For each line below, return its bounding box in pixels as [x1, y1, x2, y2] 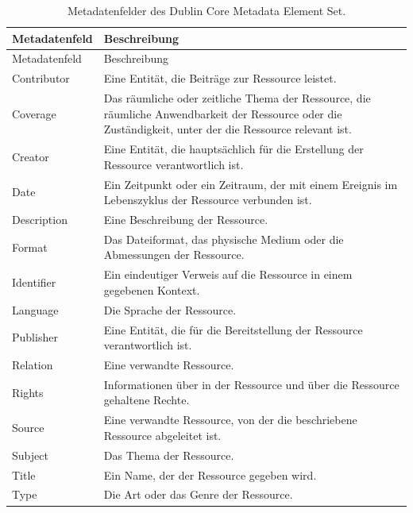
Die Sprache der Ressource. [103, 301, 237, 318]
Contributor [12, 70, 70, 87]
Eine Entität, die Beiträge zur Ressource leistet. [103, 70, 337, 87]
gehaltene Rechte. [103, 391, 190, 408]
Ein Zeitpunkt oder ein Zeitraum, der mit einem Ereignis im [103, 175, 398, 192]
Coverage [12, 105, 56, 121]
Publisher [12, 329, 58, 345]
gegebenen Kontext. [103, 281, 200, 298]
